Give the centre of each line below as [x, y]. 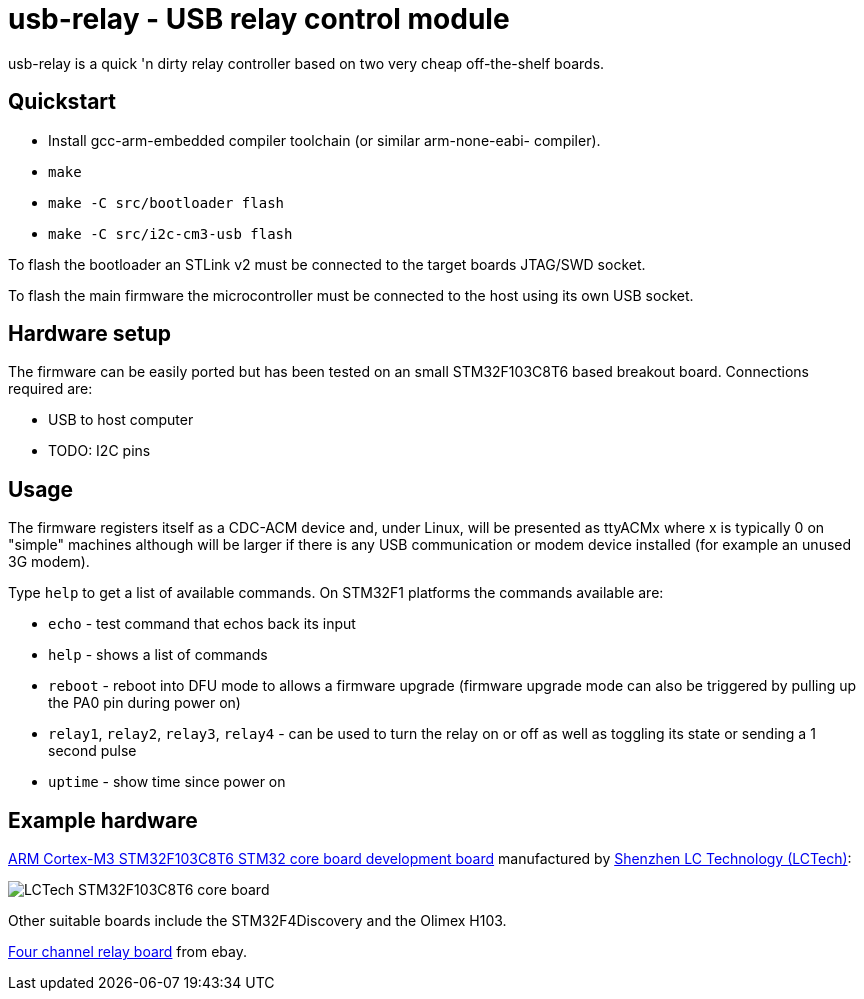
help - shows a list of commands [158, 655]
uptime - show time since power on [167, 782]
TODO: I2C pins [99, 451]
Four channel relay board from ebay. [127, 952]
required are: [50, 389]
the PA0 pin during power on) [144, 703]
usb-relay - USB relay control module [259, 19]
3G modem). [49, 562]
